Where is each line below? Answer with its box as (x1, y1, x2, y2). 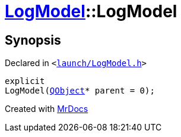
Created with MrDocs (5, 104, 88, 114)
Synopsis (5, 32, 61, 48)
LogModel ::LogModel (5, 1, 177, 21)
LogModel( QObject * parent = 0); (5, 86, 155, 96)
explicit (5, 76, 45, 86)
